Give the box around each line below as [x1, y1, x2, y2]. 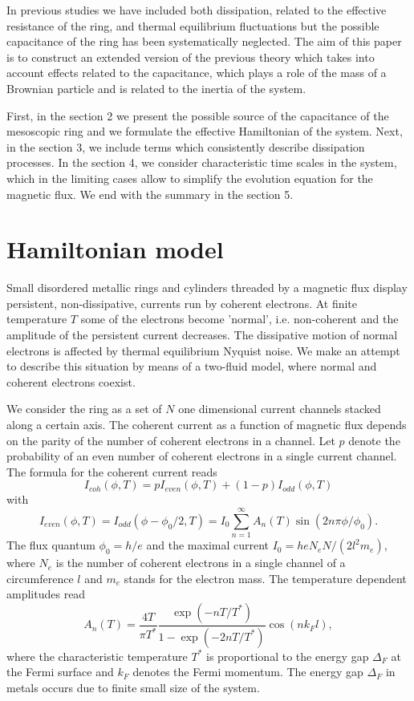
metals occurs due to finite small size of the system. [6, 679, 260, 695]
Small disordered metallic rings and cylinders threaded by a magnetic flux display [6, 279, 408, 296]
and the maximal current [146, 537, 270, 553]
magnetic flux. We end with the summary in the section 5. [6, 185, 294, 202]
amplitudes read [6, 586, 86, 602]
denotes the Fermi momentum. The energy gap [132, 663, 363, 680]
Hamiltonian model [6, 233, 224, 265]
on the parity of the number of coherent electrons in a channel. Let [6, 432, 335, 448]
